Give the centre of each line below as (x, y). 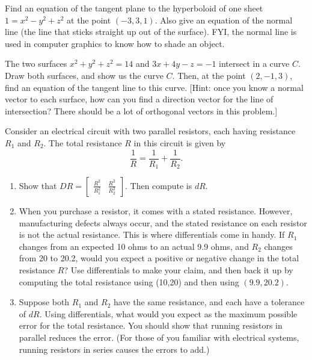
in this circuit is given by (180, 142)
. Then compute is (158, 186)
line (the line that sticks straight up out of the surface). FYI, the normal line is (151, 32)
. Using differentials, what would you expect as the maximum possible (168, 313)
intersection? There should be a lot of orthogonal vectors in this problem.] (141, 110)
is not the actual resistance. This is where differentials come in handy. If (152, 234)
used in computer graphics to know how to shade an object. (115, 43)
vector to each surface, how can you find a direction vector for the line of (139, 99)
